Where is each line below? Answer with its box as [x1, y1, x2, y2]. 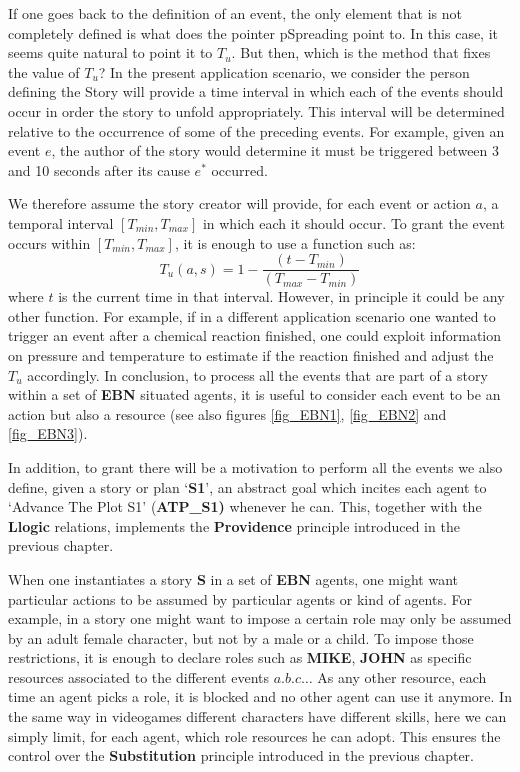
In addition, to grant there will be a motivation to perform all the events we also [8, 456, 503, 477]
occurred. [211, 159, 268, 180]
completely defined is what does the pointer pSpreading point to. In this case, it [8, 22, 499, 43]
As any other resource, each [317, 666, 487, 687]
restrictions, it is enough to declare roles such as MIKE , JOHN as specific [8, 647, 472, 668]
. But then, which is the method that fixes [231, 42, 491, 63]
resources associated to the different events [8, 666, 270, 687]
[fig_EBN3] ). [8, 423, 88, 444]
